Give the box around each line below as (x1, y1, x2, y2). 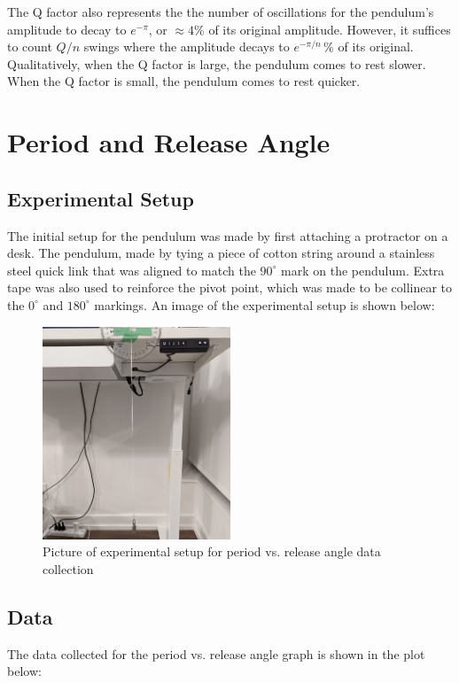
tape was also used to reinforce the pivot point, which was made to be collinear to (7, 278, 453, 297)
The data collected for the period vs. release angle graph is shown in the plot (7, 644, 425, 663)
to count (7, 37, 52, 56)
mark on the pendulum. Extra (281, 260, 445, 279)
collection (43, 559, 94, 578)
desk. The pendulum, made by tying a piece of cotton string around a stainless (7, 244, 435, 262)
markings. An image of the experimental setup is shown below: (94, 295, 435, 314)
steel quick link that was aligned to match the (7, 260, 256, 279)
